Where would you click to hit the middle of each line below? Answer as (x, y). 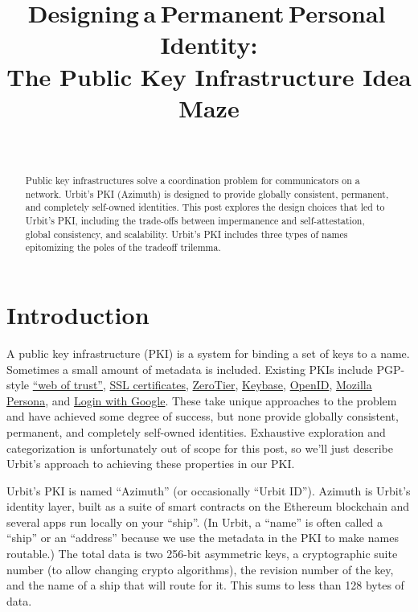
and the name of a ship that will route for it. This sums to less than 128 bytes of (205, 585)
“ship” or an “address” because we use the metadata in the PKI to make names (203, 538)
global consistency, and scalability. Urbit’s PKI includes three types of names (186, 234)
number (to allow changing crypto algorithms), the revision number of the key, (200, 569)
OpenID (309, 385)
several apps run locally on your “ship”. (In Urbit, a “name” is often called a (195, 522)
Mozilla (354, 385)
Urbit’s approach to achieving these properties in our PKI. (151, 464)
